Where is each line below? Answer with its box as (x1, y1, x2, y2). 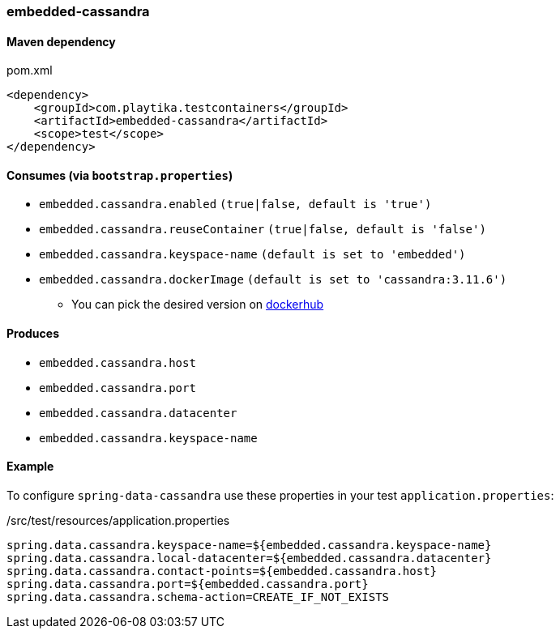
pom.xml (6, 63, 53, 78)
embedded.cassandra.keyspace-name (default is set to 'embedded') (39, 248, 466, 262)
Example (6, 459, 54, 474)
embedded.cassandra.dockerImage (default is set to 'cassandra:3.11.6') (39, 273, 507, 287)
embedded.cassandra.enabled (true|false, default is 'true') (39, 198, 432, 211)
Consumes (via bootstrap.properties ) (6, 168, 233, 182)
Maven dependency (6, 34, 116, 49)
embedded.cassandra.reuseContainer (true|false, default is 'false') (39, 223, 486, 237)
